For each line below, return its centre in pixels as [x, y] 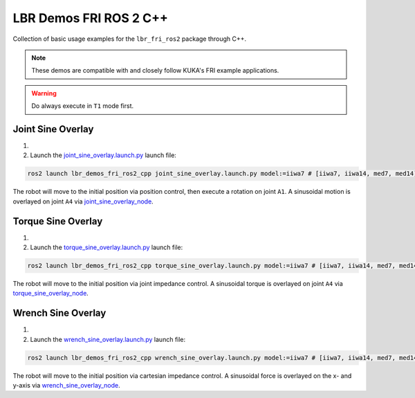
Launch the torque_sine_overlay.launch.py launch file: [107, 247]
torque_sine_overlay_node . [51, 293]
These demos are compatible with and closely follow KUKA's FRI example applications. [155, 71]
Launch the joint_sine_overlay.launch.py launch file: [103, 155]
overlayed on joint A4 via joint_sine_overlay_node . [83, 201]
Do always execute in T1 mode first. [83, 106]
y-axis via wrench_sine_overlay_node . [66, 386]
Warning [44, 93]
